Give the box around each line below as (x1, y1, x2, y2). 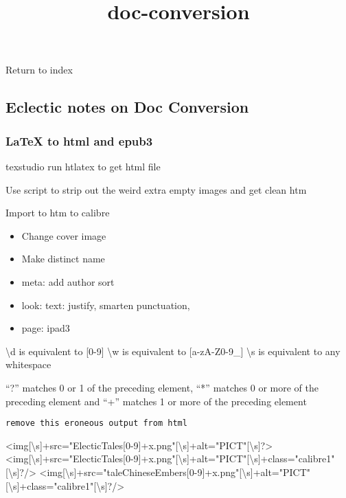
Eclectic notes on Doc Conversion (5, 96, 249, 117)
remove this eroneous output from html (5, 418, 187, 429)
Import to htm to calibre (5, 205, 110, 220)
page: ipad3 (21, 321, 70, 335)
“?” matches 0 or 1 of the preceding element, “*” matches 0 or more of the (5, 380, 319, 394)
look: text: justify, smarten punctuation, (21, 297, 190, 312)
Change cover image (21, 228, 106, 242)
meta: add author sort (21, 274, 115, 288)
